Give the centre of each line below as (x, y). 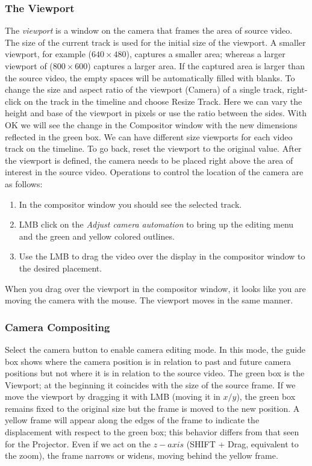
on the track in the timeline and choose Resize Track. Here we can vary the (163, 101)
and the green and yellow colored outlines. (97, 236)
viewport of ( (29, 66)
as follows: (24, 183)
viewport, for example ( (48, 54)
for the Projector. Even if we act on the (78, 443)
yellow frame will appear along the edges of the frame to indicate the (132, 420)
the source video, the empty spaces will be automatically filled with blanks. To (150, 77)
